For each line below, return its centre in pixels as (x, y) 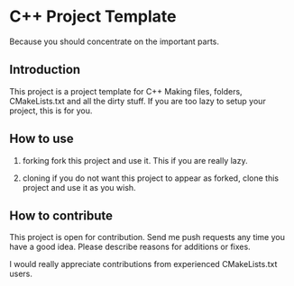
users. (21, 274)
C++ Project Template (93, 17)
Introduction (45, 70)
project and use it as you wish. (79, 187)
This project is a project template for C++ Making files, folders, (126, 91)
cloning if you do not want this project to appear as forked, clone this (151, 178)
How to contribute (61, 215)
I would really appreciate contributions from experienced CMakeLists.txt (143, 264)
